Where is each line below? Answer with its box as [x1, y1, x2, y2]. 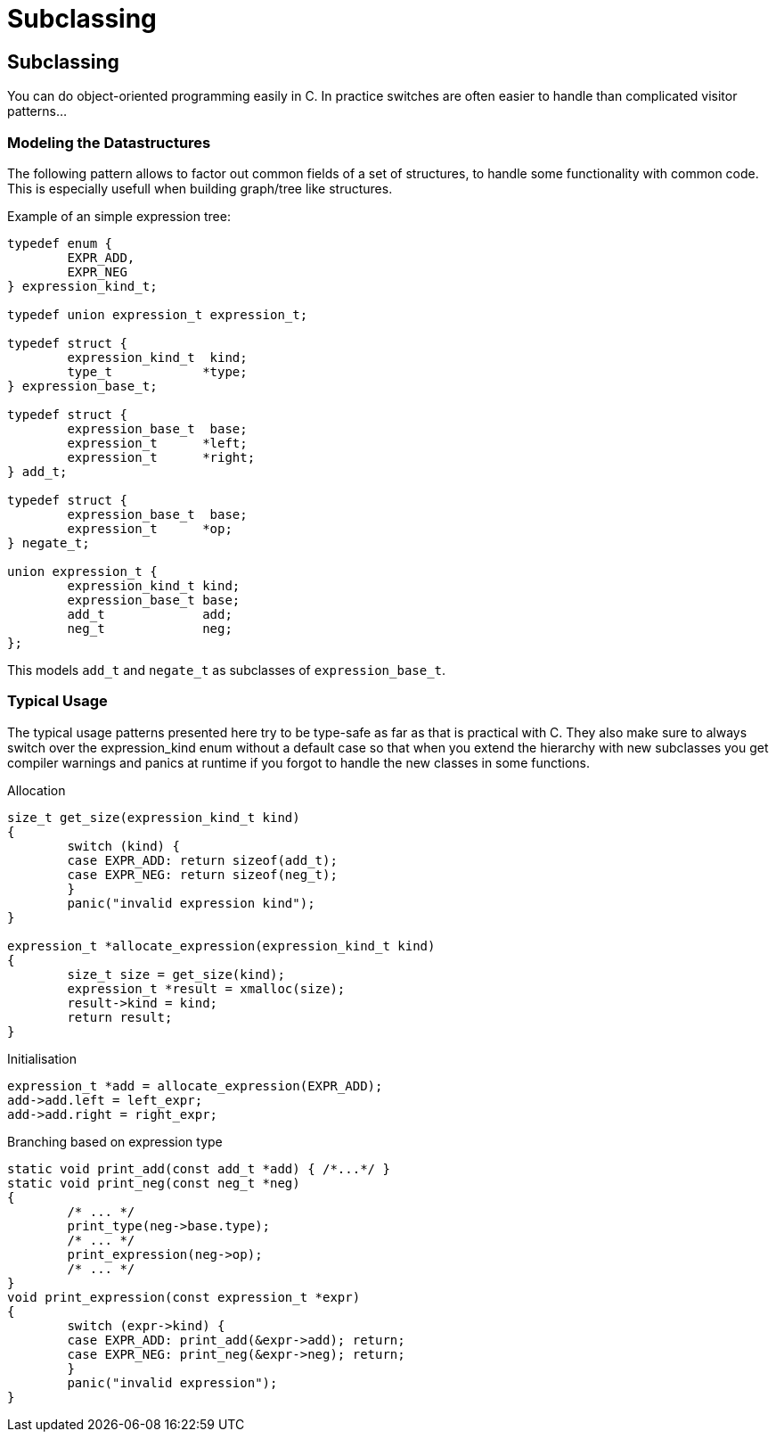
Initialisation [7, 1050, 77, 1066]
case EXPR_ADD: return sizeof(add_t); [67, 852, 338, 868]
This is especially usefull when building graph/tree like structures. [7, 180, 393, 196]
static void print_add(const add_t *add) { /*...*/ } [7, 1161, 390, 1176]
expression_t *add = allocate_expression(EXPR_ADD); [7, 1078, 383, 1093]
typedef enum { [7, 235, 113, 251]
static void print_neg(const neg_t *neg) [7, 1175, 300, 1190]
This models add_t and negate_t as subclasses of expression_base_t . [7, 662, 446, 678]
